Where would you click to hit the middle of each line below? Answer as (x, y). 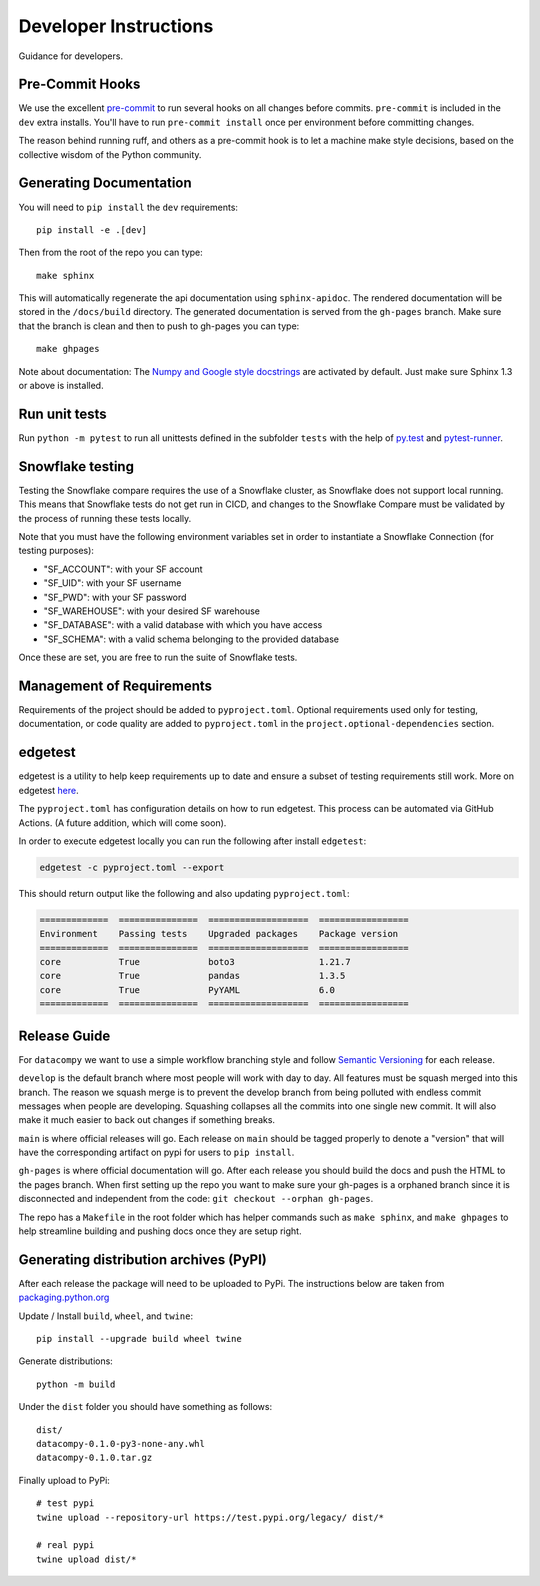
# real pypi (65, 1545)
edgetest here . (48, 790)
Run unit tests (62, 413)
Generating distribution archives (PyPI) (142, 1259)
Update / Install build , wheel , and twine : (106, 1316)
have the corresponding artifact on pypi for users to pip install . (156, 1152)
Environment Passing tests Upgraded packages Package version (219, 934)
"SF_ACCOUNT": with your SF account (123, 569)
